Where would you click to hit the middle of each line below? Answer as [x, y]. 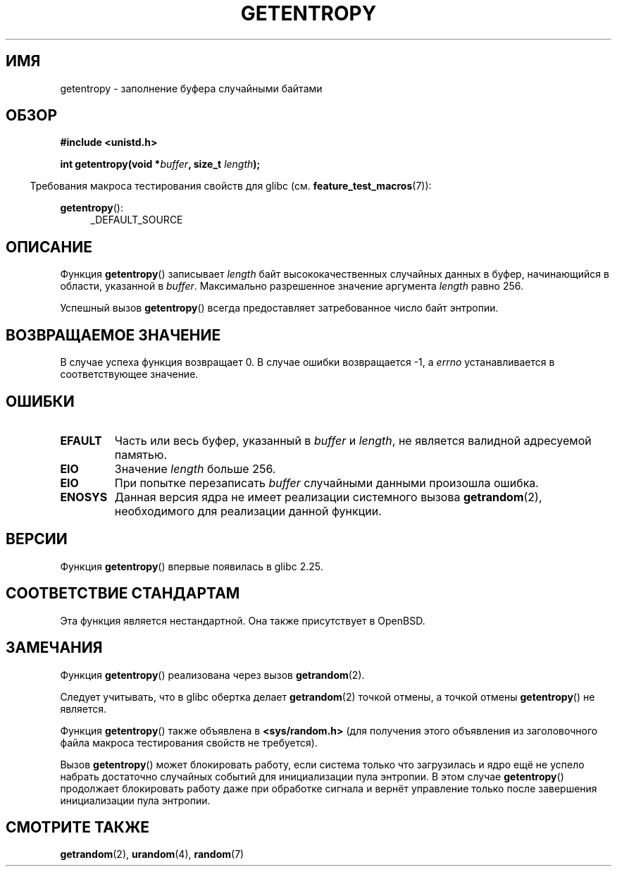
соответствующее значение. [129, 374]
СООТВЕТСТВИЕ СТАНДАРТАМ [123, 594]
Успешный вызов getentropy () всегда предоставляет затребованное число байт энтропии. [279, 308]
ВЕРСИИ [37, 539]
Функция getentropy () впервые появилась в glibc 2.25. [192, 566]
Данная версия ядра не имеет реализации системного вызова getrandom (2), [328, 497]
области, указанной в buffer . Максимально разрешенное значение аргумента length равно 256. [292, 286]
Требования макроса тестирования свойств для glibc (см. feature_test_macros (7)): [231, 186]
